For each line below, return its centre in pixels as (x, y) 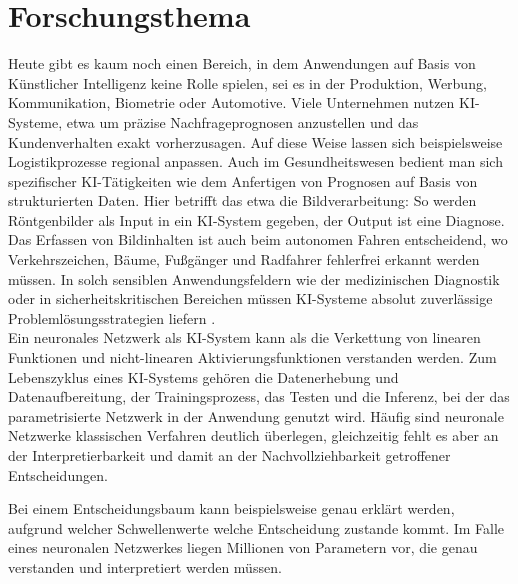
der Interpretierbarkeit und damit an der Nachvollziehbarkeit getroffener (229, 455)
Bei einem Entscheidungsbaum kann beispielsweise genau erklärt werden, (231, 508)
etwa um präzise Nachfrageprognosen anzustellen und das (242, 121)
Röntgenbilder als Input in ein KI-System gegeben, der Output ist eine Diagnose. (256, 219)
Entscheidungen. (58, 474)
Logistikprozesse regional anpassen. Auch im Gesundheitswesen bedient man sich (255, 161)
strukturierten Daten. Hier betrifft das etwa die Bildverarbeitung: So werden (242, 200)
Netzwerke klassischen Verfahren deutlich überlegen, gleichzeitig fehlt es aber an (253, 435)
